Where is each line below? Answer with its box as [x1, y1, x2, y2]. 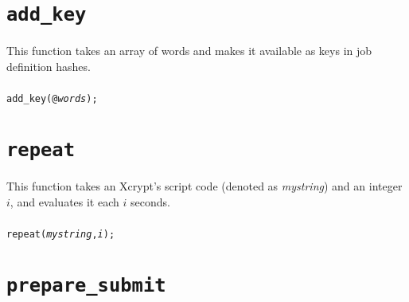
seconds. [130, 193, 170, 210]
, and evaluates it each [10, 193, 119, 210]
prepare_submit [6, 274, 166, 297]
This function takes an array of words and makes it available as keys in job [6, 42, 372, 59]
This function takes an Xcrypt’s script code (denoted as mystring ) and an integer [6, 178, 403, 194]
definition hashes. [6, 57, 91, 74]
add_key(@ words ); [6, 93, 98, 105]
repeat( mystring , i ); [6, 229, 115, 241]
